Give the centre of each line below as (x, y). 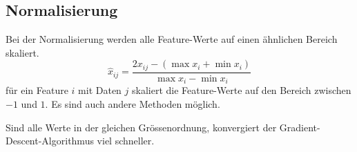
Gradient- (300, 127)
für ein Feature (37, 90)
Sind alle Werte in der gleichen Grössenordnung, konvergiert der (141, 127)
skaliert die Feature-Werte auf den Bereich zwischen (242, 90)
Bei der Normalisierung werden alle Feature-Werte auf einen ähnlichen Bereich (172, 39)
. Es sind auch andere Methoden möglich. (133, 103)
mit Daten (100, 90)
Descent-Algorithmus (50, 141)
